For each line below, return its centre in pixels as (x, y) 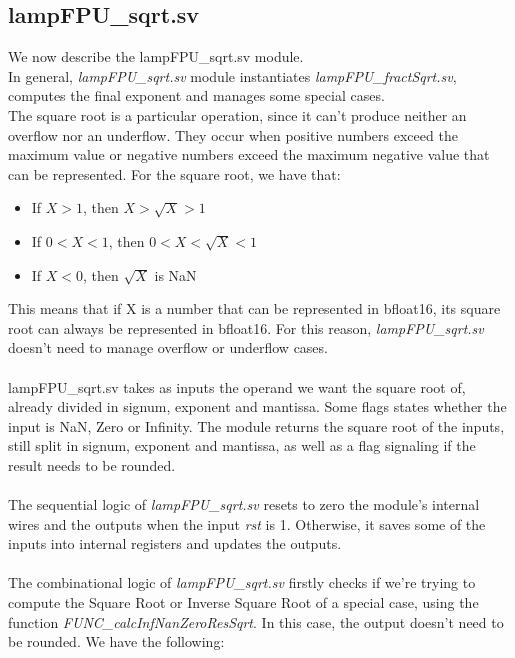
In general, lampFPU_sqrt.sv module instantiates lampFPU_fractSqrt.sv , (232, 75)
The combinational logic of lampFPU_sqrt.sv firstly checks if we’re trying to (242, 582)
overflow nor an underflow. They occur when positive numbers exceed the (233, 134)
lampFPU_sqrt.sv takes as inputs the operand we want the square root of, (237, 386)
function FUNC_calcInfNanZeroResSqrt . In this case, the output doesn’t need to (256, 621)
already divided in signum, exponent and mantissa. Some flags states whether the (257, 406)
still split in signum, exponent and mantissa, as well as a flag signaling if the (242, 445)
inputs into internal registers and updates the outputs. (175, 543)
